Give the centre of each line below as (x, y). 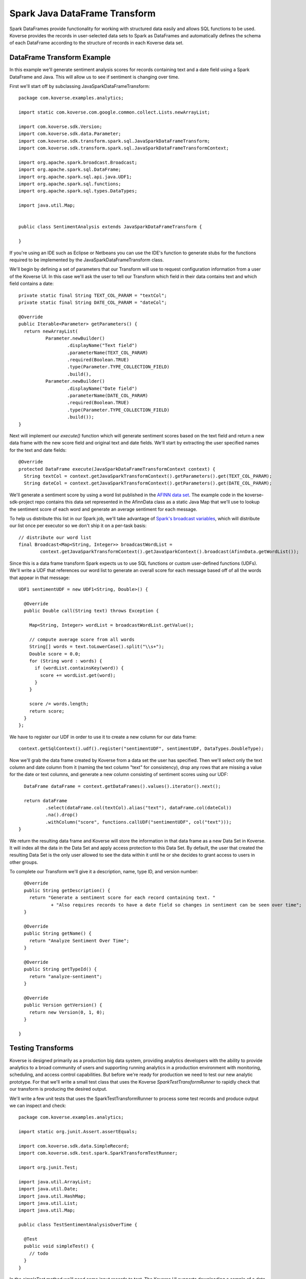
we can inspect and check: (38, 1106)
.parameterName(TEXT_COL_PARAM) (107, 352)
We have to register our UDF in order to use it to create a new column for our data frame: (103, 737)
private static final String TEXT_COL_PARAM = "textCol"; (93, 295)
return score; (47, 711)
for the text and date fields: (38, 450)
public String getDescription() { (67, 890)
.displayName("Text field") (102, 346)
